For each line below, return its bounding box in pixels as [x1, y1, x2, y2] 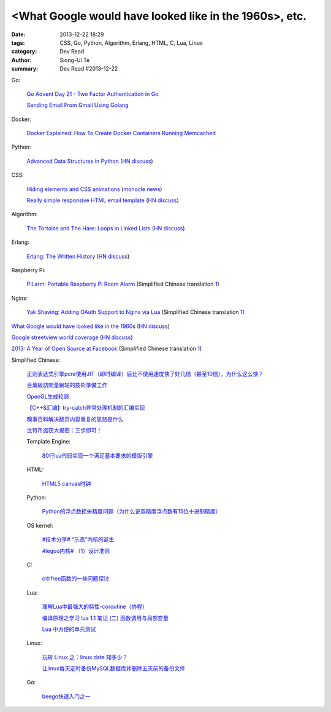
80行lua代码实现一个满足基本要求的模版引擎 [42, 452, 153, 459]
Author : [11, 56, 32, 64]
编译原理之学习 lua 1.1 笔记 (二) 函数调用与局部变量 [42, 614, 169, 622]
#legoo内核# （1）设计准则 [42, 547, 110, 554]
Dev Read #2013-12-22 [59, 65, 118, 72]
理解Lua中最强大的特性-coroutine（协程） [42, 603, 148, 611]
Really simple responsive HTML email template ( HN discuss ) [26, 197, 179, 204]
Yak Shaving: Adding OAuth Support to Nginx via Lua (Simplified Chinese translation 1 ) [26, 308, 245, 316]
